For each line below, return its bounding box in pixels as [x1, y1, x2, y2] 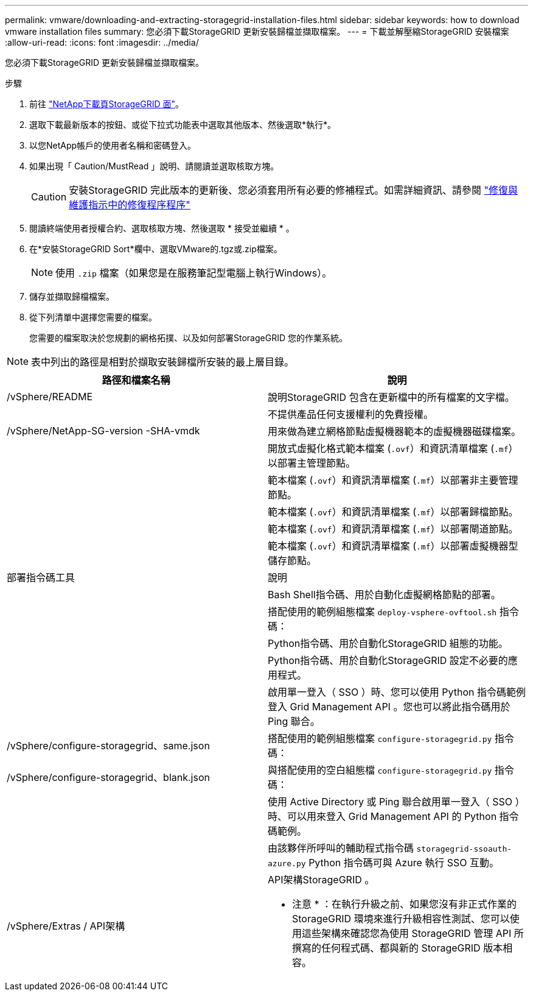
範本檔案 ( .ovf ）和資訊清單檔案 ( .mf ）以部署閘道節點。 [268, 523, 518, 535]
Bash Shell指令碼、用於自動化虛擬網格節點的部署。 [268, 588, 501, 601]
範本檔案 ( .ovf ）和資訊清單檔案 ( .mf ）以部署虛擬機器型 [268, 540, 518, 552]
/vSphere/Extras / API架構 [7, 920, 125, 932]
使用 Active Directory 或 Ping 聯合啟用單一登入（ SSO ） [268, 796, 525, 808]
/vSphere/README [7, 390, 93, 403]
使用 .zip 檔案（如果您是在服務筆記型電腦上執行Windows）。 [55, 267, 332, 279]
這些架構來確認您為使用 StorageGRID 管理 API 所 [302, 927, 524, 939]
